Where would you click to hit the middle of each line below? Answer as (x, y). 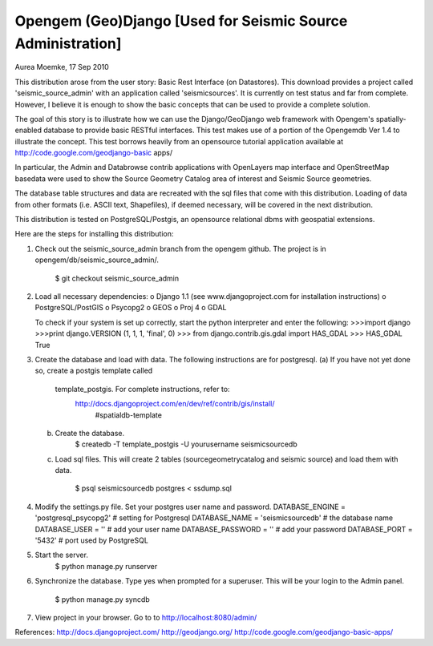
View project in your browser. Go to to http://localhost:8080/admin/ (146, 617)
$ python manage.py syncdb (102, 599)
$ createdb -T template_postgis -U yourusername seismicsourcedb (186, 444)
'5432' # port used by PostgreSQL (91, 540)
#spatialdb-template (128, 415)
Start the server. (61, 555)
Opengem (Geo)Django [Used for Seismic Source (181, 21)
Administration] (68, 43)
